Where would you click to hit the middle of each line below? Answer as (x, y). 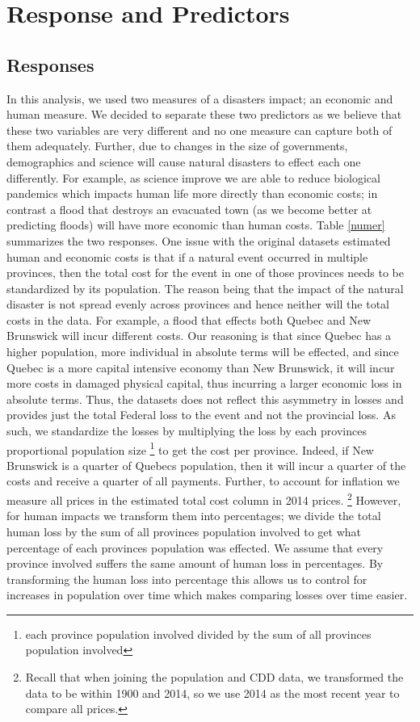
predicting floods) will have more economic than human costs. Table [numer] (196, 225)
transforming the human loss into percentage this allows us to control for (187, 579)
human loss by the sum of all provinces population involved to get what (184, 531)
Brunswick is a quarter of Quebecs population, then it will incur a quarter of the (206, 465)
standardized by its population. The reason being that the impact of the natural (205, 288)
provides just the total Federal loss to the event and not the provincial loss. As (201, 415)
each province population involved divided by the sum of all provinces (198, 634)
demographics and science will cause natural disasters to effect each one (184, 161)
